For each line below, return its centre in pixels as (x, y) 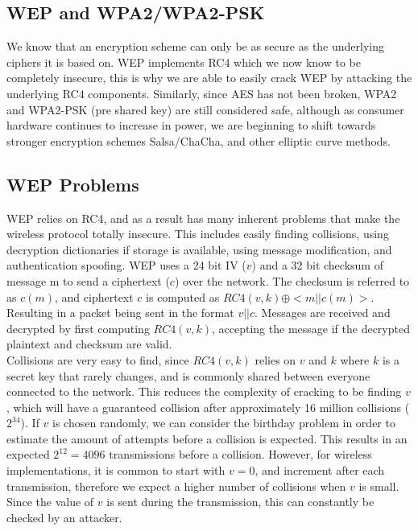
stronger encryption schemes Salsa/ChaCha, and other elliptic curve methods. (199, 140)
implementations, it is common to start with (116, 470)
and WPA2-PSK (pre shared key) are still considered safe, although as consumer (205, 109)
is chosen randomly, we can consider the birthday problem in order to (224, 423)
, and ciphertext (94, 296)
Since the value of (50, 502)
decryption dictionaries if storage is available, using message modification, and (199, 249)
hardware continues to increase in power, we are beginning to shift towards (191, 125)
